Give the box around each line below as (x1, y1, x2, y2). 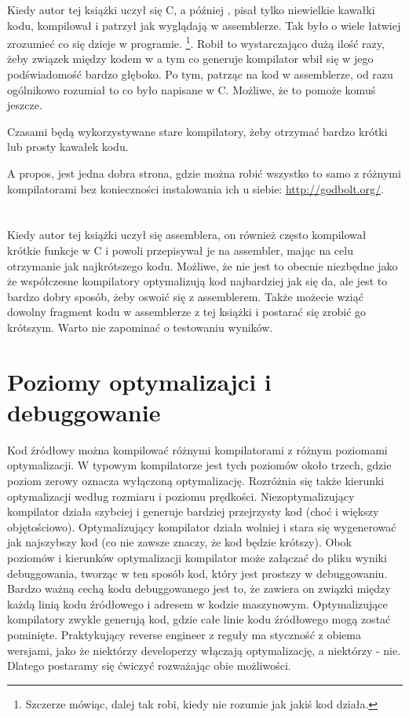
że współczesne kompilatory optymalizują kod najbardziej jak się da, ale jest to (7, 273, 388, 289)
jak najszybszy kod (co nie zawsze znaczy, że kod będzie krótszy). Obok (7, 534, 352, 550)
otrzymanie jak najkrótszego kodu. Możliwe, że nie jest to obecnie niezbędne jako (7, 257, 398, 274)
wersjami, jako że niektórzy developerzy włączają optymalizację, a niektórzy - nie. (7, 642, 401, 658)
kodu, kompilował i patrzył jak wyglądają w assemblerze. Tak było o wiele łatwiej (7, 17, 401, 33)
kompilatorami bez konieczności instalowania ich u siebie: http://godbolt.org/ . (7, 180, 384, 197)
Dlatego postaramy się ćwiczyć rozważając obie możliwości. (7, 657, 291, 674)
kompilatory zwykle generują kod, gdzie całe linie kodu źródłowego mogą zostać (7, 611, 391, 627)
